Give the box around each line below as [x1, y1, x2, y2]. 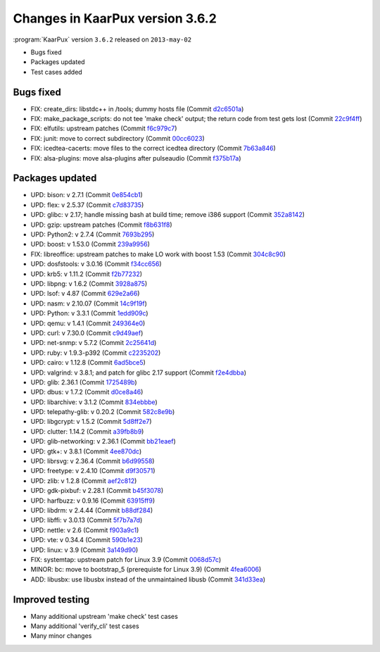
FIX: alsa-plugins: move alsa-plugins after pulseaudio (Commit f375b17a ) [30, 153, 242, 162]
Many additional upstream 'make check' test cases [30, 612, 179, 620]
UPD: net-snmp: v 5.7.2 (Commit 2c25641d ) [30, 339, 157, 347]
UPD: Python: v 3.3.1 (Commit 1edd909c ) [30, 309, 148, 318]
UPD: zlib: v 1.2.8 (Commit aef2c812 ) [30, 476, 137, 485]
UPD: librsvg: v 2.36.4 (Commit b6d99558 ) [30, 457, 155, 465]
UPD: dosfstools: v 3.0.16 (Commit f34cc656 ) [30, 260, 162, 268]
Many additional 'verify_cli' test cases [30, 622, 140, 630]
